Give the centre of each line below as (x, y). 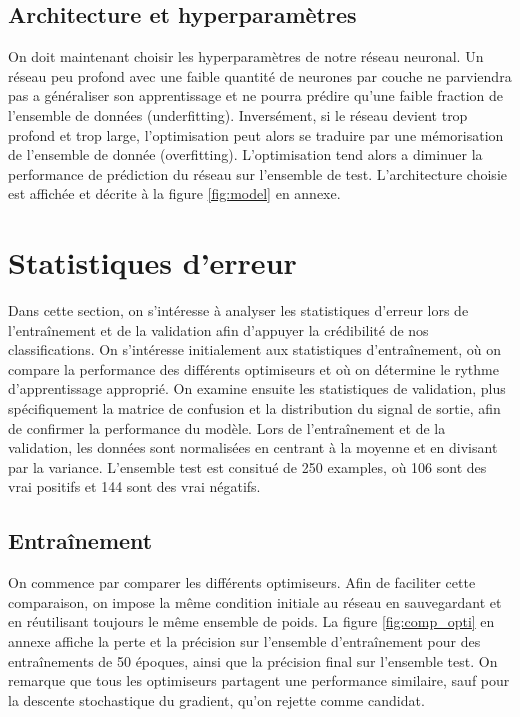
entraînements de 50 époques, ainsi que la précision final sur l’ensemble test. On (253, 660)
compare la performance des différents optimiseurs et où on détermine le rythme (253, 368)
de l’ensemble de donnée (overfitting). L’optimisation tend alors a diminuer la (245, 154)
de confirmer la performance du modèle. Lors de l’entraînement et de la (227, 427)
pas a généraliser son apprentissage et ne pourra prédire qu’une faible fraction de (255, 95)
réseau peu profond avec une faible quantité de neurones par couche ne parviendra (260, 75)
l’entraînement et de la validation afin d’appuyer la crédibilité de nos (218, 329)
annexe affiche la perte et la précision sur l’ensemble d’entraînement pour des (244, 641)
